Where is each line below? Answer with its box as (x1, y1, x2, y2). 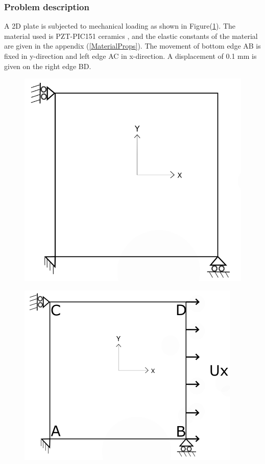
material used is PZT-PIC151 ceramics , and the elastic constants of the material (4, 30, 258, 41)
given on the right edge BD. (4, 60, 91, 71)
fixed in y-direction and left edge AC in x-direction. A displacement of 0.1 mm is (4, 51, 257, 61)
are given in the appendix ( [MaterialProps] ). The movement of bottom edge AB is (4, 40, 261, 51)
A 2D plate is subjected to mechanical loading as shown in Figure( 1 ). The (4, 20, 235, 31)
